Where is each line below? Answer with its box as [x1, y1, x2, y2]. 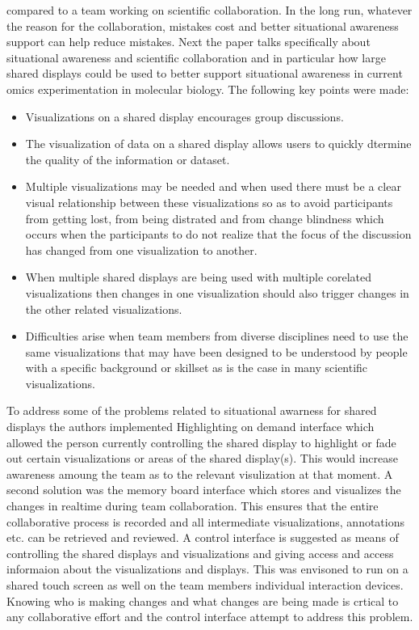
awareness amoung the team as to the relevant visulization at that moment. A [6, 465, 393, 482]
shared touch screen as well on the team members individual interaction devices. [6, 577, 404, 593]
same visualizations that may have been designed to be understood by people [25, 343, 408, 360]
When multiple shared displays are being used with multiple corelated [25, 268, 372, 285]
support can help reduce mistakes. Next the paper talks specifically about [6, 33, 371, 50]
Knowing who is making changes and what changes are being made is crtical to [6, 592, 399, 609]
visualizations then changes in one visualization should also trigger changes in [25, 284, 409, 301]
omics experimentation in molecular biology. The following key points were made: [6, 80, 409, 97]
